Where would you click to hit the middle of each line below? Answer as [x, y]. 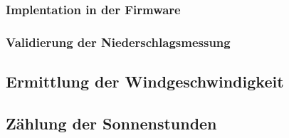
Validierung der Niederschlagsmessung [118, 42]
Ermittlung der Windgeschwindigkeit [145, 81]
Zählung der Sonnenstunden [111, 123]
